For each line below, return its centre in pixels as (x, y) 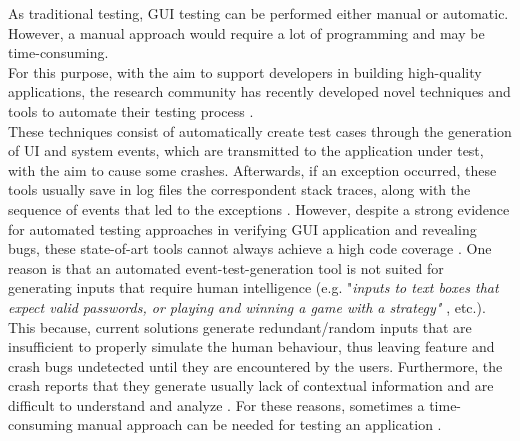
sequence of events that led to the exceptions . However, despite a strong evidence (259, 208)
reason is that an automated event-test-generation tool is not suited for (226, 267)
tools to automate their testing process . (131, 110)
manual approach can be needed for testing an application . (259, 424)
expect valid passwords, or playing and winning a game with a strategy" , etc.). (247, 306)
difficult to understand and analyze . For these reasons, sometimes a (216, 404)
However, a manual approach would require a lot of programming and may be (246, 32)
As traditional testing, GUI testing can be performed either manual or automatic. (258, 13)
